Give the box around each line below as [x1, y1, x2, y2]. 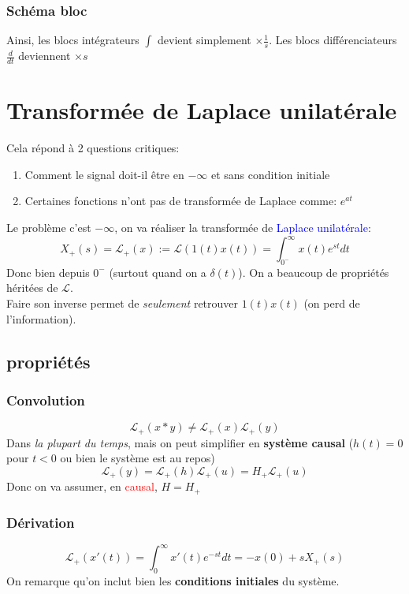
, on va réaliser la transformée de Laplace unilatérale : [114, 219, 371, 235]
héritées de [6, 279, 58, 296]
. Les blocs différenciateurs [269, 32, 397, 48]
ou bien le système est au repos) [60, 450, 215, 466]
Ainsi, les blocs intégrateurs [6, 32, 139, 48]
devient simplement [158, 32, 251, 48]
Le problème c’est [6, 219, 91, 235]
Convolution [6, 390, 85, 409]
